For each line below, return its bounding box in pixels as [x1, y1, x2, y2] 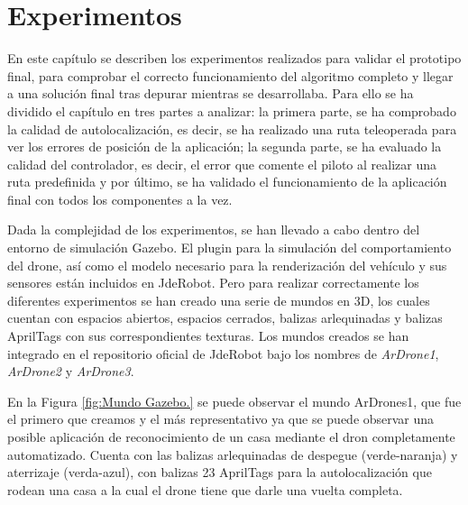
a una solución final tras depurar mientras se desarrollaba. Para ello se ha [7, 84, 414, 103]
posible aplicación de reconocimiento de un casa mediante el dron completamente [7, 427, 455, 445]
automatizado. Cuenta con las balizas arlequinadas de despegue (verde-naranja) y [7, 445, 458, 464]
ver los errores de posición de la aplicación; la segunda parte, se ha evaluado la [7, 137, 442, 156]
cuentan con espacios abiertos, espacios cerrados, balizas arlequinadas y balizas [7, 308, 443, 327]
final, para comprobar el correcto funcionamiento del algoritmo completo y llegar [7, 66, 454, 85]
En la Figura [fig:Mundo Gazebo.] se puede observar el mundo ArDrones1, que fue [7, 391, 462, 410]
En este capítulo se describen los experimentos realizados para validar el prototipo [7, 49, 462, 68]
